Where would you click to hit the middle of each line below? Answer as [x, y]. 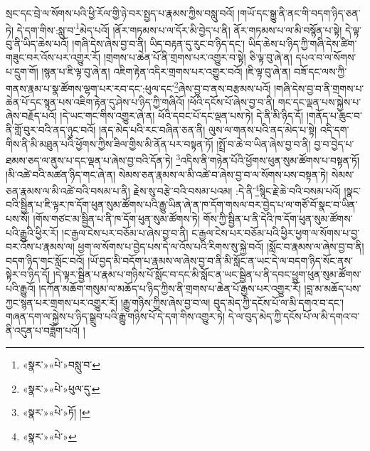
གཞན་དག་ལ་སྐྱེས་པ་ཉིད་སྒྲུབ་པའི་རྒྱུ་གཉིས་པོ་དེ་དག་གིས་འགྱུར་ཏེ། [116, 316]
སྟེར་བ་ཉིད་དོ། [28, 274]
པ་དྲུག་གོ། [22, 71]
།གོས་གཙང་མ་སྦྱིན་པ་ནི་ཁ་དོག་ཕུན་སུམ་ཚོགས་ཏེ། [116, 218]
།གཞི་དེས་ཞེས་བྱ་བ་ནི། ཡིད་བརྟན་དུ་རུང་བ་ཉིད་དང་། [159, 43]
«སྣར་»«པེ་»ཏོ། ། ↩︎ [56, 412]
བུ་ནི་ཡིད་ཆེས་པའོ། [37, 43]
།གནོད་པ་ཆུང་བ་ [334, 116]
